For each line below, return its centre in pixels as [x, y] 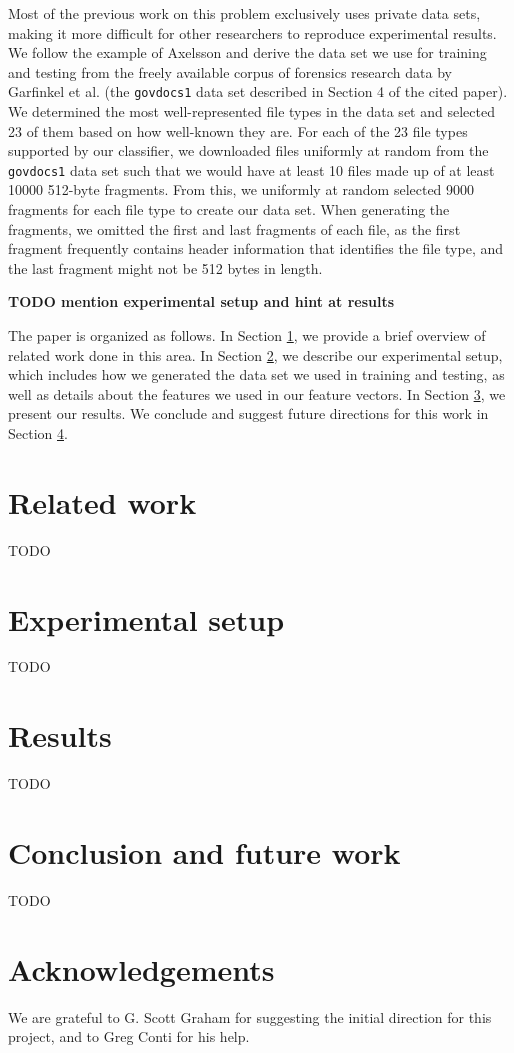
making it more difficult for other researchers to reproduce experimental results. [252, 32]
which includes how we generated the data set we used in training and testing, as [256, 374]
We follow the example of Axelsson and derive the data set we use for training [247, 52]
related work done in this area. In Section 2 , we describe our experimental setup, [255, 354]
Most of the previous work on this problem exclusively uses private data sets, [244, 13]
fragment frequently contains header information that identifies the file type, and [256, 248]
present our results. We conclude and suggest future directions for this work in [248, 413]
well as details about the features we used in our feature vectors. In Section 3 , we [257, 393]
